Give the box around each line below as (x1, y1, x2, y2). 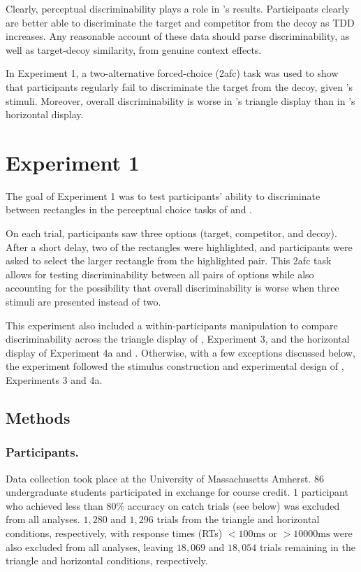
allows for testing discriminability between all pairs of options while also (6, 266, 314, 281)
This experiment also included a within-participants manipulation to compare (6, 317, 338, 332)
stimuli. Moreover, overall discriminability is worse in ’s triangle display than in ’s (6, 93, 355, 108)
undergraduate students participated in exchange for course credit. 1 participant (6, 485, 348, 499)
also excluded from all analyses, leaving (6, 539, 174, 554)
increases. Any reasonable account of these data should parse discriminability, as (6, 29, 350, 43)
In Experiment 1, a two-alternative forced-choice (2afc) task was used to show (6, 66, 339, 80)
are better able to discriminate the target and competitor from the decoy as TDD (6, 15, 355, 29)
